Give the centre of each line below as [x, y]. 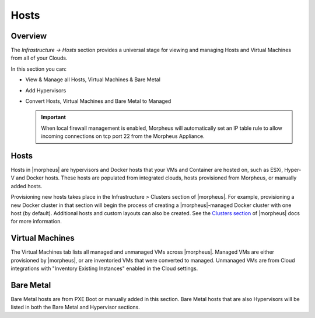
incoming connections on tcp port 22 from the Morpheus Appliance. [123, 136]
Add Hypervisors [46, 90]
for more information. [36, 222]
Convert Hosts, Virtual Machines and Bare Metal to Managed [98, 101]
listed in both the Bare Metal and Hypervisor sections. [75, 307]
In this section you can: [39, 69]
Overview [29, 36]
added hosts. [27, 186]
